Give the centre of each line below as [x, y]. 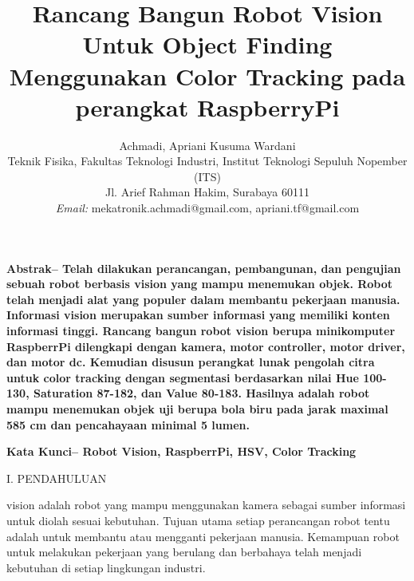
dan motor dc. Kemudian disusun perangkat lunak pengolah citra [191, 362]
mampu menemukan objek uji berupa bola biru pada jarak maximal [197, 409]
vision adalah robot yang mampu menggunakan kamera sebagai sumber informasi [206, 505]
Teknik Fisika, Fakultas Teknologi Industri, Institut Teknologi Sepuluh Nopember [207, 161]
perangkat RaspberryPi [207, 107]
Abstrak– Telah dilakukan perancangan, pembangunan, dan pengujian [204, 268]
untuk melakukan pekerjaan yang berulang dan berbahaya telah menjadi [184, 552]
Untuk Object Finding [207, 44]
